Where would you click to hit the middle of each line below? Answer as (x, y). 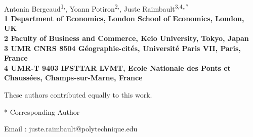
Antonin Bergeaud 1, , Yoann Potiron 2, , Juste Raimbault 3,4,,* (96, 8)
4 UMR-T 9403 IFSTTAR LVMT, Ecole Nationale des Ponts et (117, 67)
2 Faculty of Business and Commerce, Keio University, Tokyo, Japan (126, 38)
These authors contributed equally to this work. (78, 95)
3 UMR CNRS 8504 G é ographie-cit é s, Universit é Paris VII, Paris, (122, 48)
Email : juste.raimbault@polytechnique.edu (71, 129)
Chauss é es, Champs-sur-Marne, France (73, 78)
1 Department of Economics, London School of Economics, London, (124, 18)
